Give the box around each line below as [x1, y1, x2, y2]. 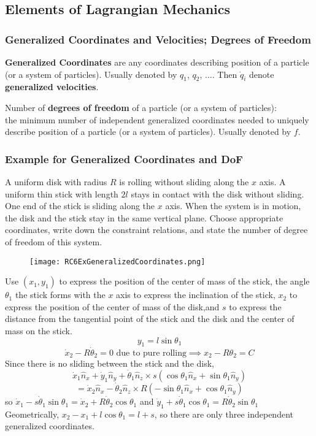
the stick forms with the [15, 288, 106, 301]
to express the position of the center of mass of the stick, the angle [59, 275, 310, 288]
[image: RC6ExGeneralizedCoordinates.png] [29, 257, 206, 266]
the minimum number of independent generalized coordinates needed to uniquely [5, 113, 309, 126]
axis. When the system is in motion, [165, 199, 301, 212]
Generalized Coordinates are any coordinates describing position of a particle [5, 56, 309, 68]
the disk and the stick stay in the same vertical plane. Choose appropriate [5, 211, 283, 224]
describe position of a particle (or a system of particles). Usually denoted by [5, 125, 291, 138]
